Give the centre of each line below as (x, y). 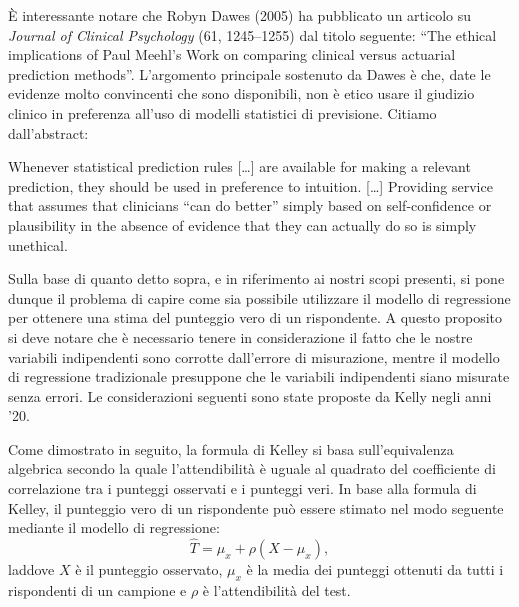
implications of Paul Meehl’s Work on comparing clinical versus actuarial (232, 54)
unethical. (38, 244)
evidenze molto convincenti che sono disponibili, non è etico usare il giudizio (241, 93)
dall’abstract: (48, 132)
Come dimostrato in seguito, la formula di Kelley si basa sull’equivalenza (231, 448)
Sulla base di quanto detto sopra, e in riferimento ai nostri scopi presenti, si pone (256, 278)
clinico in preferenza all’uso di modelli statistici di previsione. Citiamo (222, 112)
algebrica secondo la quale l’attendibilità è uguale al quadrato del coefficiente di (252, 468)
